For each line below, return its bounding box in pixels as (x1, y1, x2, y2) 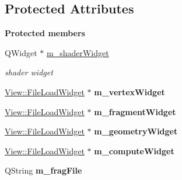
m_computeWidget (94, 144, 174, 157)
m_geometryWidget (94, 125, 178, 137)
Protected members (5, 27, 85, 39)
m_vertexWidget (94, 85, 165, 98)
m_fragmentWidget (94, 105, 176, 117)
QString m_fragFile (5, 164, 82, 176)
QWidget (5, 46, 37, 58)
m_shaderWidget (46, 46, 109, 58)
